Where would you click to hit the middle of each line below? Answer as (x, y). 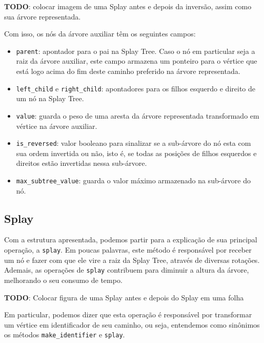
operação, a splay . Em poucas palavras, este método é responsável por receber (128, 250)
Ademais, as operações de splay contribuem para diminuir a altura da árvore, (127, 270)
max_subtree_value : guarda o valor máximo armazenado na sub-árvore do (133, 180)
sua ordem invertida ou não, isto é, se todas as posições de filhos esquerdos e (136, 153)
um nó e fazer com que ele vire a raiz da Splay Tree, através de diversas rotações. (132, 260)
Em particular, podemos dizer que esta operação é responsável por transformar (128, 315)
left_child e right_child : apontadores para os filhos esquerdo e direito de (136, 88)
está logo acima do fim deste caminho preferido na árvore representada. (128, 71)
